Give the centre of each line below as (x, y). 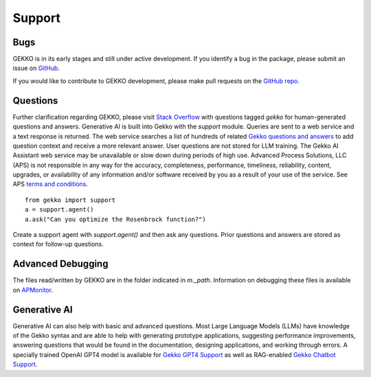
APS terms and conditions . (50, 184)
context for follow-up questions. (58, 244)
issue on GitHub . (36, 68)
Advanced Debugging (60, 264)
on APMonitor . (33, 290)
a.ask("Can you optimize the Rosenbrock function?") (115, 219)
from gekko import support (70, 200)
